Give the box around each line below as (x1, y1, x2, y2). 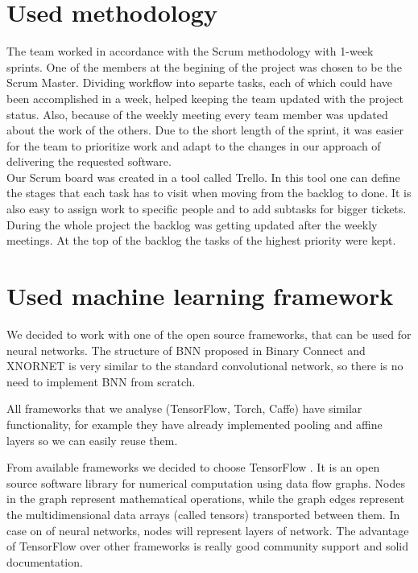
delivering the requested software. (6, 153, 172, 170)
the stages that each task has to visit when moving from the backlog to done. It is (6, 184, 412, 201)
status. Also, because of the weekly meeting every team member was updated (6, 105, 388, 122)
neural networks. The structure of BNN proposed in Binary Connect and (6, 341, 366, 358)
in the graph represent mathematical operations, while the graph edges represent (6, 490, 405, 507)
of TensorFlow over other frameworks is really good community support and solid (6, 538, 409, 554)
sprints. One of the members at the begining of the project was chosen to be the (6, 58, 402, 75)
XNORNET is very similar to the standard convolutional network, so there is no (6, 357, 404, 374)
